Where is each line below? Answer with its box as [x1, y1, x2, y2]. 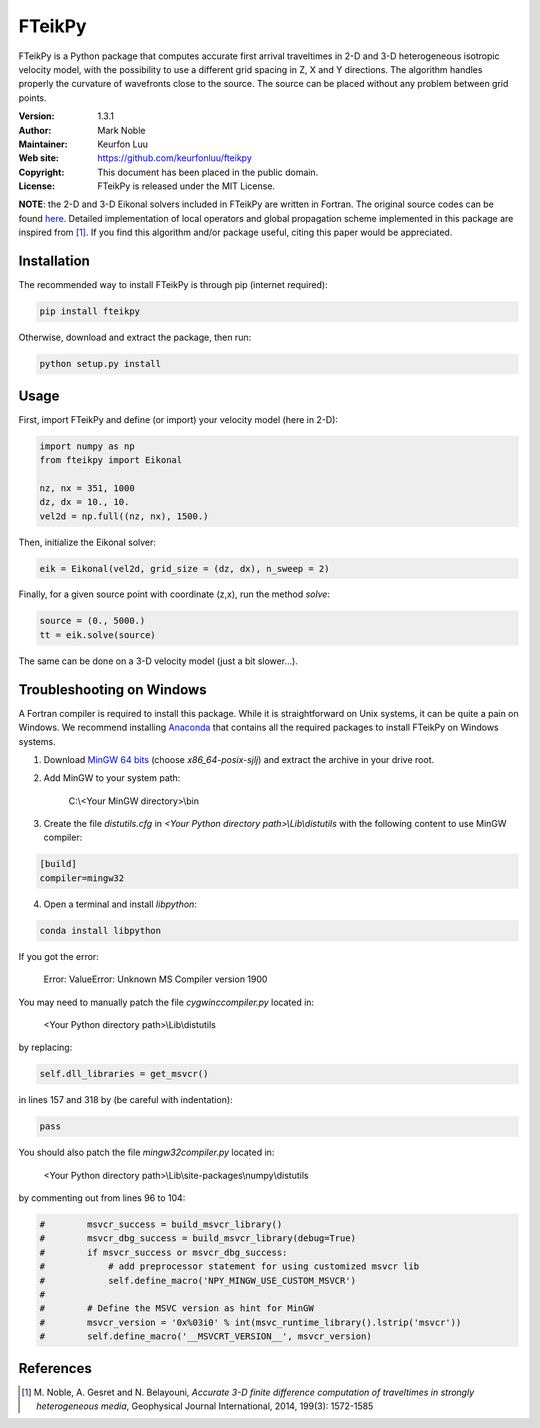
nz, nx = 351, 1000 [39, 482, 135, 494]
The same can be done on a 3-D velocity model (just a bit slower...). [18, 655, 299, 667]
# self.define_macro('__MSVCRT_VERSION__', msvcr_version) [39, 1331, 372, 1342]
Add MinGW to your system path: [43, 772, 181, 784]
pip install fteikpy [39, 306, 140, 317]
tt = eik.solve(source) [39, 629, 157, 640]
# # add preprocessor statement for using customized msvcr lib [39, 1261, 420, 1272]
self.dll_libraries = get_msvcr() [39, 1068, 209, 1080]
